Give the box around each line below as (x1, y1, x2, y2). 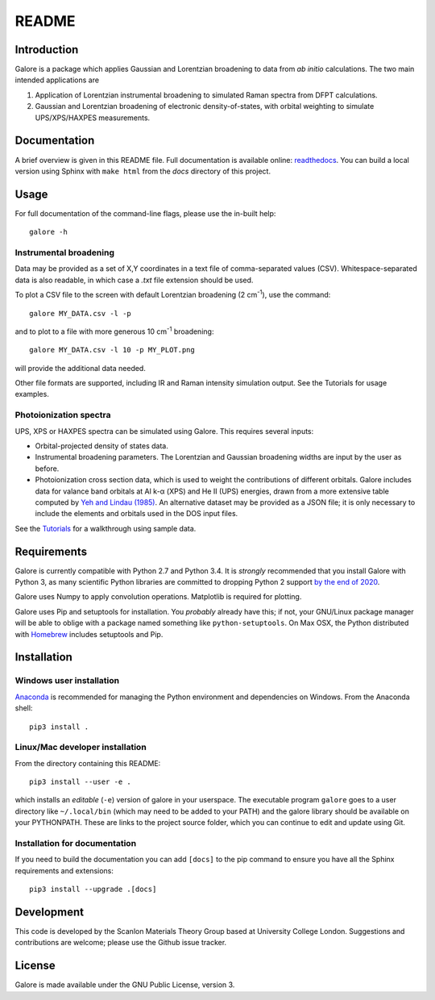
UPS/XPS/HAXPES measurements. (35, 113, 151, 123)
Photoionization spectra (14, 410, 111, 421)
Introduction (14, 43, 79, 56)
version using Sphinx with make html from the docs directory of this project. (14, 166, 271, 176)
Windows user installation (14, 675, 120, 686)
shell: (14, 703, 33, 713)
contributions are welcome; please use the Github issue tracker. (14, 938, 227, 948)
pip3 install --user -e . (29, 777, 132, 786)
